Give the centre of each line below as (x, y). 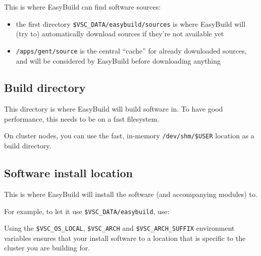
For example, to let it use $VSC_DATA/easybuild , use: (87, 211)
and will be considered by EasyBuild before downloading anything (118, 60)
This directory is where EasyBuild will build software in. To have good (114, 109)
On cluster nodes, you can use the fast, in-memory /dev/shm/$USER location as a (129, 136)
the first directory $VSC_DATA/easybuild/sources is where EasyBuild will (131, 23)
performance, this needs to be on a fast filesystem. (82, 118)
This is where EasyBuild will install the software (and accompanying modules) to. (131, 194)
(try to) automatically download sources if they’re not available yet (120, 34)
